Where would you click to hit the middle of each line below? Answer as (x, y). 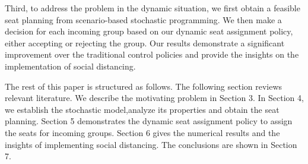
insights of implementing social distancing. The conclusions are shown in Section (151, 144)
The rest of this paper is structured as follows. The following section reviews (144, 86)
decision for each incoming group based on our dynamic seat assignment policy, (149, 31)
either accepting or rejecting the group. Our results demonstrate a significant (145, 42)
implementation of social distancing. (70, 66)
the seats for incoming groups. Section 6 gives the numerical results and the (142, 132)
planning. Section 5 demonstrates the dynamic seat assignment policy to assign (149, 121)
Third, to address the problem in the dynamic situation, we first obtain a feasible (153, 8)
